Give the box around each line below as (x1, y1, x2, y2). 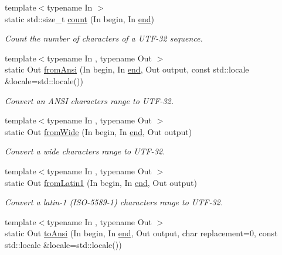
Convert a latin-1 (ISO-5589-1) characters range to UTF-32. (5, 196, 223, 208)
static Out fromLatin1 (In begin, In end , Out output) (5, 176, 197, 188)
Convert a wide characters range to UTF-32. (5, 145, 165, 157)
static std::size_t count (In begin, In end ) (5, 12, 154, 25)
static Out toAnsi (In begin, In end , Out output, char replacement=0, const (5, 227, 278, 239)
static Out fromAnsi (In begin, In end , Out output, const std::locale (5, 63, 249, 75)
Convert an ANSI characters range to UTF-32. (5, 94, 174, 106)
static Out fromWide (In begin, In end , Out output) (5, 125, 192, 137)
